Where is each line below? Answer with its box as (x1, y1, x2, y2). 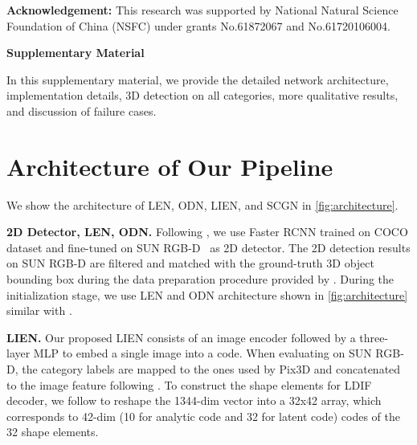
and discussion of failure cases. (6, 102, 157, 119)
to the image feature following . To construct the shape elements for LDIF (6, 376, 372, 393)
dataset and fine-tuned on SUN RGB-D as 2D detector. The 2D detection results (6, 239, 411, 255)
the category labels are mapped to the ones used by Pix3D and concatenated (22, 361, 401, 378)
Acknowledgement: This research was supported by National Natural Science (6, 2, 399, 18)
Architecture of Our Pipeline (6, 149, 333, 182)
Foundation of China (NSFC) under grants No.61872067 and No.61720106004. (6, 17, 390, 34)
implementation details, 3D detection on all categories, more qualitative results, (6, 87, 399, 104)
